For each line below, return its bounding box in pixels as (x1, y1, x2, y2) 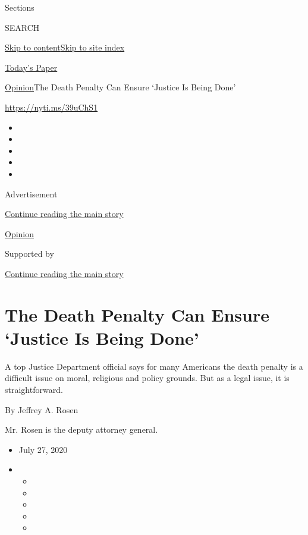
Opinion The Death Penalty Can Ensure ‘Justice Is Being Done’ (5, 81, 236, 93)
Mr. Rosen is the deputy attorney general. (5, 423, 158, 436)
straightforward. (5, 383, 63, 395)
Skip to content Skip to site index (5, 41, 125, 53)
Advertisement (5, 187, 58, 200)
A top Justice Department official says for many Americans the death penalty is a (5, 360, 303, 372)
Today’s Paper (5, 61, 58, 73)
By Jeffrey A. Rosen (5, 403, 78, 416)
